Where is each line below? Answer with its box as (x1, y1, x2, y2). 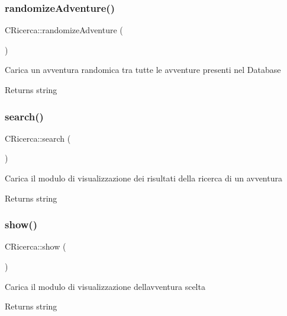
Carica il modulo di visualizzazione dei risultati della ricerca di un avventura (5, 172, 282, 184)
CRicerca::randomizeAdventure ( (5, 24, 123, 36)
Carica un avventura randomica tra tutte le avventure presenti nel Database (5, 63, 281, 76)
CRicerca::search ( (5, 132, 71, 144)
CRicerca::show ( (5, 240, 66, 253)
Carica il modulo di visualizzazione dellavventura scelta (5, 280, 205, 292)
